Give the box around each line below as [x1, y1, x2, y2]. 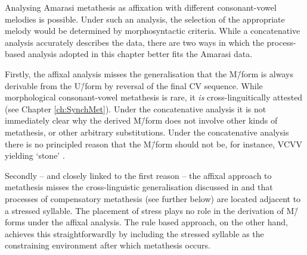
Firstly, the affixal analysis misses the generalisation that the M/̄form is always [5, 67, 293, 80]
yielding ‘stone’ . [5, 149, 65, 162]
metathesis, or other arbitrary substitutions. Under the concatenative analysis [5, 125, 289, 138]
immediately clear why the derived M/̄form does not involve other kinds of [5, 114, 278, 127]
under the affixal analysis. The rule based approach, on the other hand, [27, 216, 288, 228]
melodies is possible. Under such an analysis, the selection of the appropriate [5, 12, 285, 25]
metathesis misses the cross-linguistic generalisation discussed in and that [5, 181, 273, 193]
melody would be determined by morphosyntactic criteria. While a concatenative [5, 24, 300, 37]
